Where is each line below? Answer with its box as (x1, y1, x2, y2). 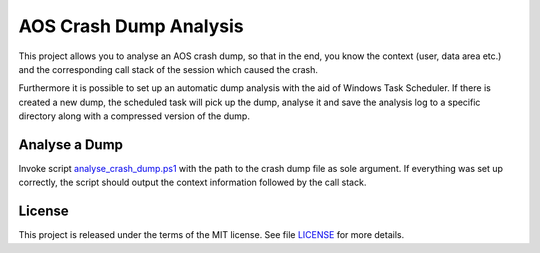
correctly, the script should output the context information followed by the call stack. (18, 176, 367, 189)
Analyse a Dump (18, 136, 124, 153)
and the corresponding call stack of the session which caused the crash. (18, 63, 319, 75)
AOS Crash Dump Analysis (18, 15, 244, 37)
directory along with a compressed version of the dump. (18, 110, 250, 122)
